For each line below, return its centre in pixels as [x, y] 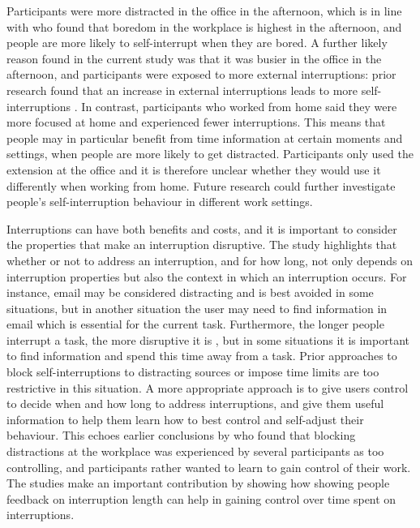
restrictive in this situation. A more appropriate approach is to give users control [208, 387]
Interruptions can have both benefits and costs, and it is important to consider [202, 228]
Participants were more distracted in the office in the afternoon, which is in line [204, 11]
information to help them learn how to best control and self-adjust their [185, 419]
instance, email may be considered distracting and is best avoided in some [190, 292]
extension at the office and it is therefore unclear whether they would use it [194, 169]
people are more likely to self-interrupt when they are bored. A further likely [197, 43]
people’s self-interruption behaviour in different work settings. [160, 202]
